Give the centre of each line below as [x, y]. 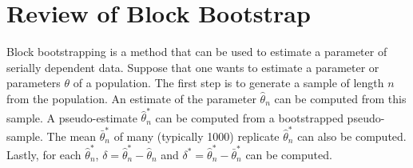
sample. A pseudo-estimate [72, 117]
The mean [71, 136]
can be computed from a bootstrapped [249, 117]
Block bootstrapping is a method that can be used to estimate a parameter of [197, 52]
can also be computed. [352, 136]
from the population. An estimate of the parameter [131, 98]
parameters [34, 83]
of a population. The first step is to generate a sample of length [228, 83]
